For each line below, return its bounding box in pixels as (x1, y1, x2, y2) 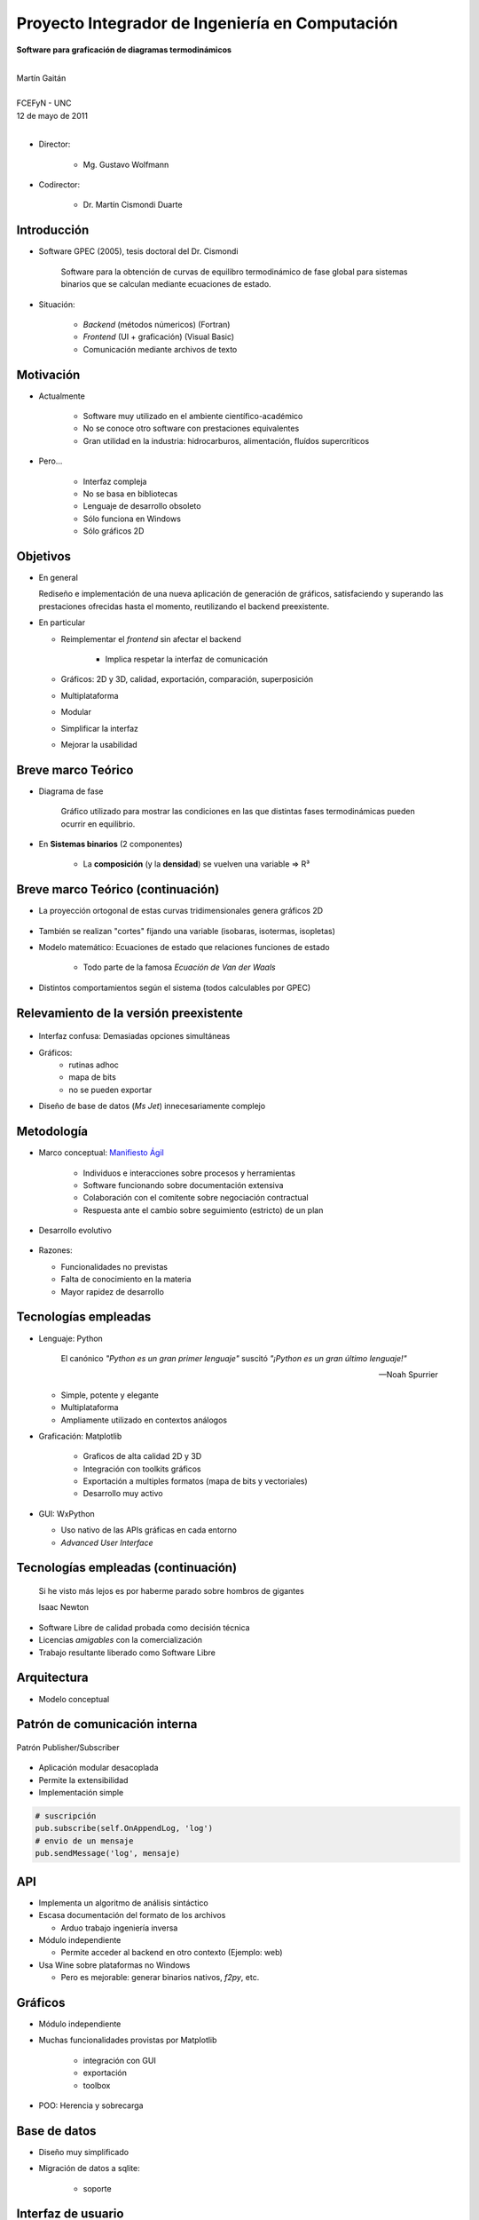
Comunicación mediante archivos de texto (82, 344, 238, 354)
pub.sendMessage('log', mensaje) (35, 1848, 181, 1859)
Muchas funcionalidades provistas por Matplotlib (38, 2034, 217, 2046)
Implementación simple (38, 1788, 124, 1798)
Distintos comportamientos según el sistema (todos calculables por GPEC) (38, 982, 311, 993)
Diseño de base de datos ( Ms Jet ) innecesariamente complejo (38, 1101, 266, 1112)
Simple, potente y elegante (60, 1390, 159, 1400)
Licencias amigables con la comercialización (38, 1635, 203, 1645)
